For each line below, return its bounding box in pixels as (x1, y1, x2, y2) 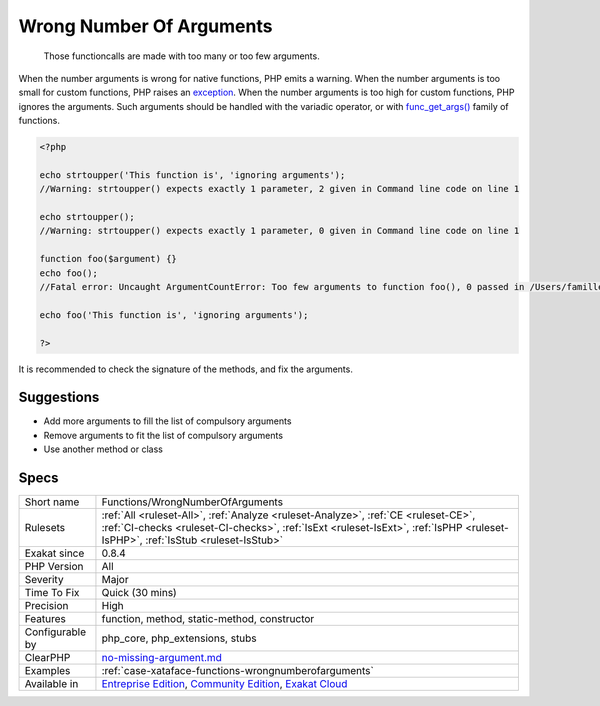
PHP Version (24, 560, 84, 574)
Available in (24, 677, 79, 691)
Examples (24, 664, 71, 678)
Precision (24, 599, 69, 613)
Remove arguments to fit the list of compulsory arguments (43, 429, 284, 441)
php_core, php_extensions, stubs (101, 631, 257, 645)
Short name (24, 495, 80, 509)
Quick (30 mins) (101, 586, 177, 600)
